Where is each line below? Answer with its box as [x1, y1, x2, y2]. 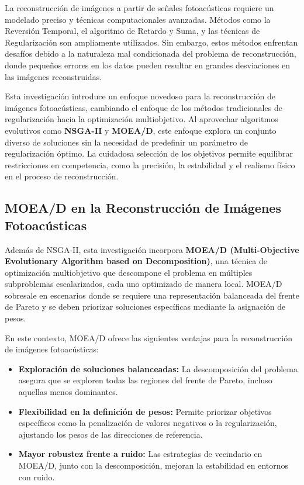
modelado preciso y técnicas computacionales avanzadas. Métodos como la [5, 13, 271, 25]
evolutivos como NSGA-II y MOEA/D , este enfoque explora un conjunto [5, 124, 277, 136]
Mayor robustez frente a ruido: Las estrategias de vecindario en [18, 448, 262, 460]
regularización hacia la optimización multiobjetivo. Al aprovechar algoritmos [5, 113, 278, 125]
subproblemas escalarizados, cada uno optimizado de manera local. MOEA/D [5, 278, 282, 290]
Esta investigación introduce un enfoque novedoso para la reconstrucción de [5, 90, 276, 102]
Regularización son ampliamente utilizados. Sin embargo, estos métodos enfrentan [5, 36, 298, 48]
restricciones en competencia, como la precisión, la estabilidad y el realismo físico [5, 158, 295, 171]
